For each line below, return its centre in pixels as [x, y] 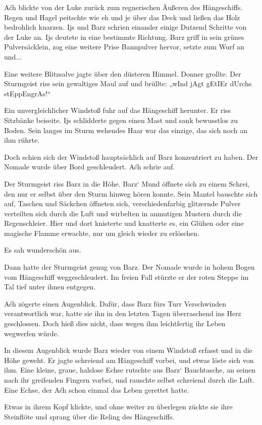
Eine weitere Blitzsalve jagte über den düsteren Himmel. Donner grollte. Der [123, 73]
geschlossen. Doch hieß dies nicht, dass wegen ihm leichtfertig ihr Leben [115, 323]
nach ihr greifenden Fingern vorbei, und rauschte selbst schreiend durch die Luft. [129, 380]
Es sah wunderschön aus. [43, 250]
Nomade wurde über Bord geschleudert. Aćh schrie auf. [90, 167]
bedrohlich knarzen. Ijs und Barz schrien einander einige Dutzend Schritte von [125, 27]
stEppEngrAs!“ [28, 93]
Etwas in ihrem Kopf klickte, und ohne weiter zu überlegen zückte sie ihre [118, 407]
